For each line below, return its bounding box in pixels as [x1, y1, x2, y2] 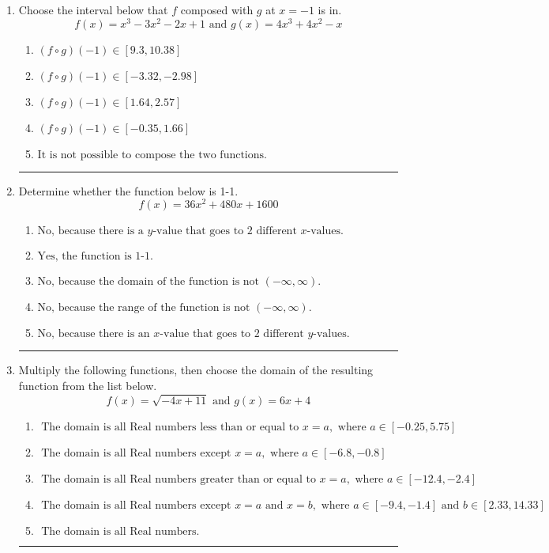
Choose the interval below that [18, 2, 168, 17]
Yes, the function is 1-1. [37, 251, 153, 263]
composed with [180, 2, 254, 17]
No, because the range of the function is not [37, 302, 250, 314]
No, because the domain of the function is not [37, 276, 260, 288]
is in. [318, 2, 342, 17]
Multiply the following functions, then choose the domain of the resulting [18, 362, 374, 378]
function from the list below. [18, 377, 157, 393]
